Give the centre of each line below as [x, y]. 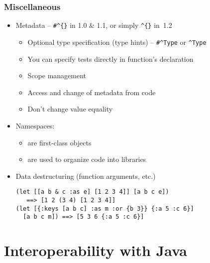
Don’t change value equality [70, 109]
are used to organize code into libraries [87, 159]
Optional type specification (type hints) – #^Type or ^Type [117, 42]
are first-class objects [59, 142]
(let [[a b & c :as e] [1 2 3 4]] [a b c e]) [92, 192]
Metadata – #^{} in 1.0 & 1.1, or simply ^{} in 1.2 [94, 25]
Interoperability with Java [96, 250]
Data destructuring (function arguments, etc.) [86, 176]
